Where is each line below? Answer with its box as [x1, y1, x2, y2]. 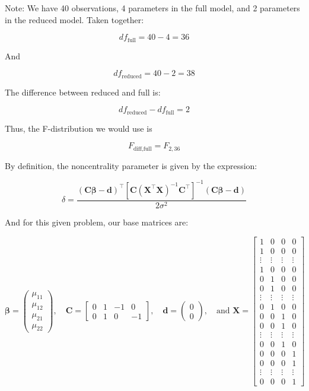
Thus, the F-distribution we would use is [5, 122, 152, 134]
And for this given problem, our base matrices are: [5, 215, 189, 228]
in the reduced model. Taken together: [5, 13, 144, 26]
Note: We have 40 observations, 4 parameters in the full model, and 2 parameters [5, 2, 300, 14]
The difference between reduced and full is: [5, 85, 161, 98]
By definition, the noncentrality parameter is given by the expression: [5, 159, 257, 171]
